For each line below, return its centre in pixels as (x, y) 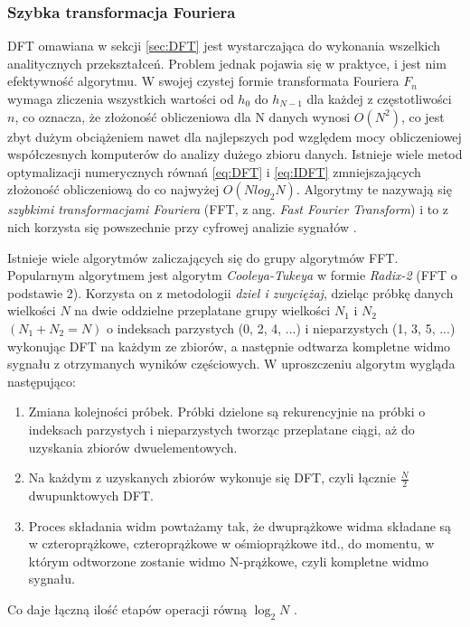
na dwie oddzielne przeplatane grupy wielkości (202, 310)
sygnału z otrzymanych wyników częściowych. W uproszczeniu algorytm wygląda (231, 364)
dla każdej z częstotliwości (379, 98)
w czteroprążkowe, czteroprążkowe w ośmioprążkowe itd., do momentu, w (231, 543)
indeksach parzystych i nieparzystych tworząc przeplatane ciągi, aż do (221, 429)
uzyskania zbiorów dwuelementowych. (133, 447)
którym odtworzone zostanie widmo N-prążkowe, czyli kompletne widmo (229, 561)
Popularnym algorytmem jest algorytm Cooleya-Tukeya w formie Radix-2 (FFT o (232, 275)
